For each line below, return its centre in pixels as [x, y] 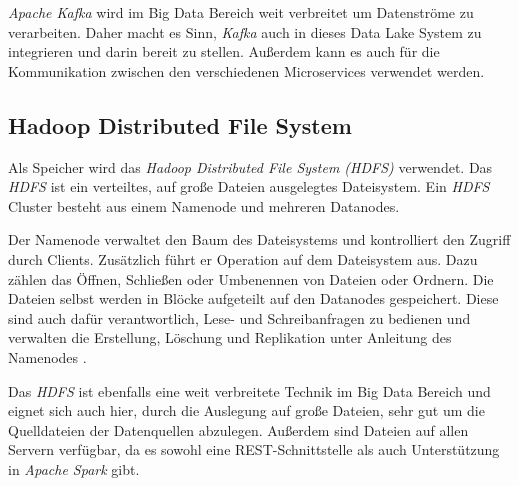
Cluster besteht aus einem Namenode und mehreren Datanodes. [204, 205]
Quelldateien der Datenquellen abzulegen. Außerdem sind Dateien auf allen [238, 429]
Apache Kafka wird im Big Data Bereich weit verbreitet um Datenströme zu [241, 12]
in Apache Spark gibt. [74, 468]
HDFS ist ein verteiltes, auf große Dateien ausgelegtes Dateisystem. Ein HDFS [249, 186]
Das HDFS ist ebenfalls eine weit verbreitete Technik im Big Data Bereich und [249, 390]
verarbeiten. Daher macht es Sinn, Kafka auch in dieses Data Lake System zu [245, 31]
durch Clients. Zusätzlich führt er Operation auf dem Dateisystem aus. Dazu [243, 258]
